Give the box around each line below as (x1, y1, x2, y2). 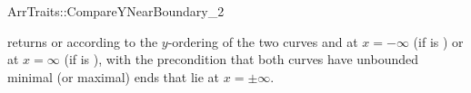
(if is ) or (413, 32, 464, 51)
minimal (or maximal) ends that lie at (7, 67, 220, 86)
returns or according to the (7, 32, 158, 51)
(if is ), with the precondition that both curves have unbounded (64, 50, 419, 69)
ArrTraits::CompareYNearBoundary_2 (7, 2, 225, 20)
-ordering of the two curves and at (167, 32, 358, 51)
